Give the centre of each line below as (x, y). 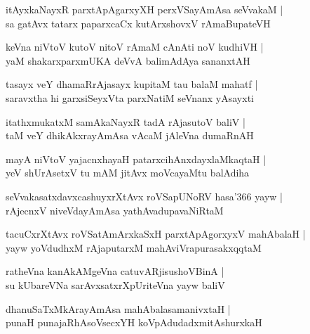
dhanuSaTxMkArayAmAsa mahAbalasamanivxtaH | (118, 308)
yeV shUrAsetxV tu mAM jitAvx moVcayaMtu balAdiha (128, 173)
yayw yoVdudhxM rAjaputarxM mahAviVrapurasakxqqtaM (134, 247)
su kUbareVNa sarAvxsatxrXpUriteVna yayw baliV (115, 284)
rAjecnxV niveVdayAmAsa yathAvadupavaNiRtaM (115, 210)
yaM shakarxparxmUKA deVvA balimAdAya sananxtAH (128, 60)
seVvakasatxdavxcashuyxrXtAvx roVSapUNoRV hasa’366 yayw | (144, 196)
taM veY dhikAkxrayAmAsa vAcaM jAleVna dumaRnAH (130, 135)
